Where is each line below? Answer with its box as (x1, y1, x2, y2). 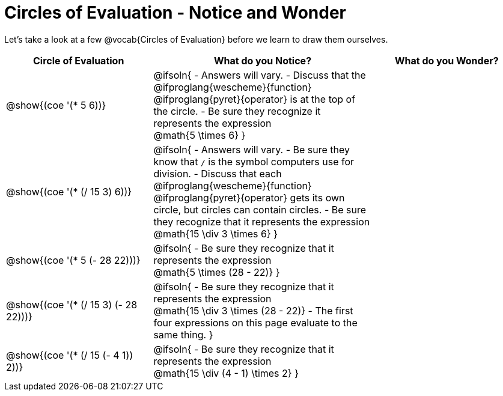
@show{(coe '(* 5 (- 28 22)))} (6, 254, 141, 266)
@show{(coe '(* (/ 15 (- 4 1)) (6, 349, 133, 361)
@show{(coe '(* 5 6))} (6, 99, 106, 111)
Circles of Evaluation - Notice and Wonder (4, 2, 346, 23)
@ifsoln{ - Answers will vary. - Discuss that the (153, 69, 366, 81)
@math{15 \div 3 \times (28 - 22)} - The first (153, 304, 353, 317)
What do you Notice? (213, 54, 312, 67)
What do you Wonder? (394, 54, 499, 67)
